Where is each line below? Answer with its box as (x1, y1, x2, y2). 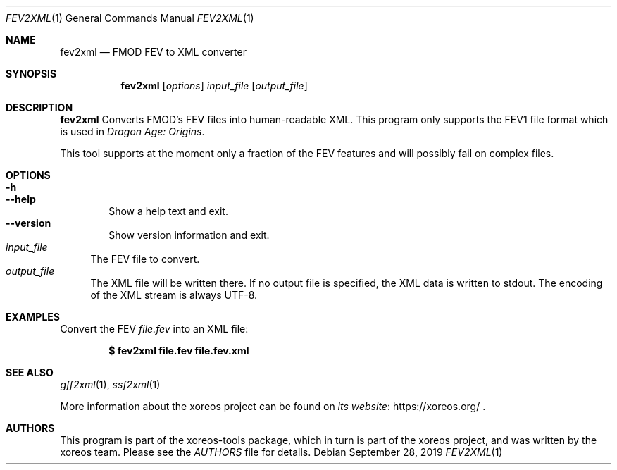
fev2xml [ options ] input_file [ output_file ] (120, 80, 308, 92)
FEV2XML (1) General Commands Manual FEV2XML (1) (6, 12, 254, 24)
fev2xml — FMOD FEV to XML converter (60, 46, 247, 58)
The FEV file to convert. (90, 253, 200, 265)
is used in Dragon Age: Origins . (60, 125, 205, 137)
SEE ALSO (6, 366, 54, 378)
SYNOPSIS (6, 68, 57, 80)
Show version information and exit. (108, 229, 270, 241)
